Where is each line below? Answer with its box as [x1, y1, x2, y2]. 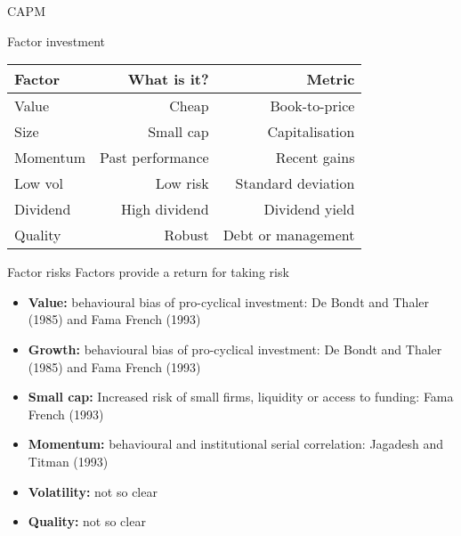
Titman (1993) [28, 451, 109, 470]
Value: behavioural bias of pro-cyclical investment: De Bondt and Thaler [28, 292, 429, 311]
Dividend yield [263, 199, 355, 220]
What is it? [127, 69, 209, 90]
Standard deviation [235, 173, 355, 194]
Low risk [155, 173, 209, 194]
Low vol [14, 173, 63, 194]
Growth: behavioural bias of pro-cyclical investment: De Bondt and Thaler [28, 339, 442, 358]
